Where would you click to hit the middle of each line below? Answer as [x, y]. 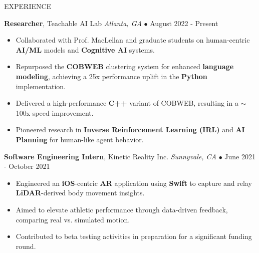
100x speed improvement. [55, 112]
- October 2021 [27, 166]
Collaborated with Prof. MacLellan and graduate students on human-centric [133, 40]
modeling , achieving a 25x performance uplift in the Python [111, 76]
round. [26, 246]
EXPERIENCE [28, 6]
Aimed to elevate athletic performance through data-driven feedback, [122, 209]
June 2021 [240, 156]
